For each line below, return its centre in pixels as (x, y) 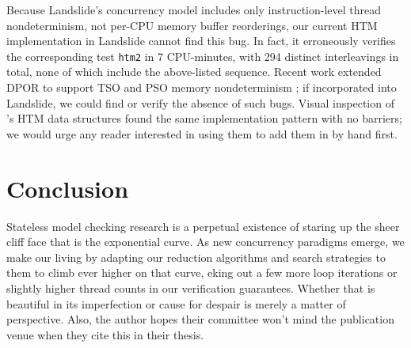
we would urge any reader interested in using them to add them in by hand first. (202, 133)
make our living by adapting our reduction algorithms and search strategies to (196, 257)
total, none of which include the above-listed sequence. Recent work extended (194, 72)
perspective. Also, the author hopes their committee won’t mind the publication (200, 319)
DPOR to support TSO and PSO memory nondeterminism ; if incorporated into (202, 87)
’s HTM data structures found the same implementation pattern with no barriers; (204, 118)
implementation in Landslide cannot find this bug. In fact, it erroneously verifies (201, 41)
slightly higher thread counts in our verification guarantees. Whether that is (191, 287)
